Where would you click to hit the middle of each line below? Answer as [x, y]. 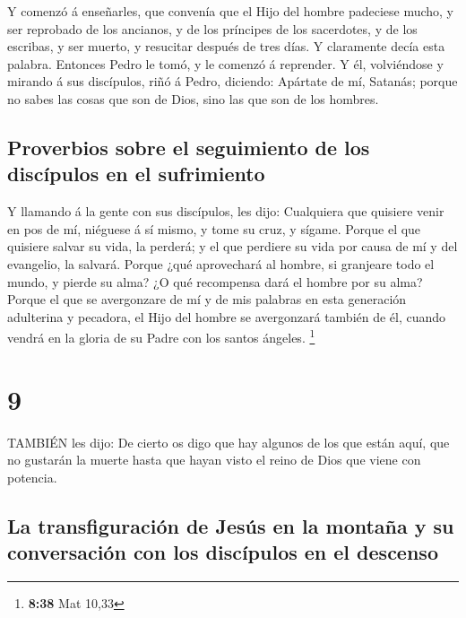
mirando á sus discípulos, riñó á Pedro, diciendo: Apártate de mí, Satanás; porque [233, 81]
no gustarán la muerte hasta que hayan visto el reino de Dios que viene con [214, 460]
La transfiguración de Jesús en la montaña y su [231, 525]
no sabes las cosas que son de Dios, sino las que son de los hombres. [193, 98]
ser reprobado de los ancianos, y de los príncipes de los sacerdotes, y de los [212, 28]
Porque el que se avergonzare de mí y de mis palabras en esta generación [207, 299]
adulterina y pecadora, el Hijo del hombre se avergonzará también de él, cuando [227, 316]
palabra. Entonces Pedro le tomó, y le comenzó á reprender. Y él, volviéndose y [225, 63]
